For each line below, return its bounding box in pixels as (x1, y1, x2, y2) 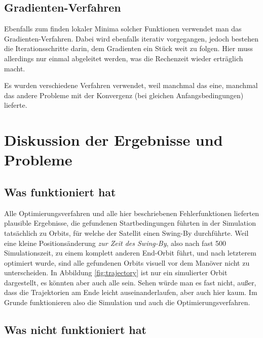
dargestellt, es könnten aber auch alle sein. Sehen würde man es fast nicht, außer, (4, 277, 256, 287)
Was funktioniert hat (4, 184, 116, 199)
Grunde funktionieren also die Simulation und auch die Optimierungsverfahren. (4, 297, 250, 308)
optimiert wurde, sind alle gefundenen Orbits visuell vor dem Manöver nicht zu (4, 257, 250, 268)
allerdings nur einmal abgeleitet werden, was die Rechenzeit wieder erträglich (4, 53, 243, 63)
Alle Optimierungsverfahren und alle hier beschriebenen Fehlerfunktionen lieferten (4, 207, 259, 218)
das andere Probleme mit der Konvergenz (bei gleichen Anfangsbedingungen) (4, 90, 244, 100)
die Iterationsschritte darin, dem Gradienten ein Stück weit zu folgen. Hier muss (4, 43, 253, 54)
